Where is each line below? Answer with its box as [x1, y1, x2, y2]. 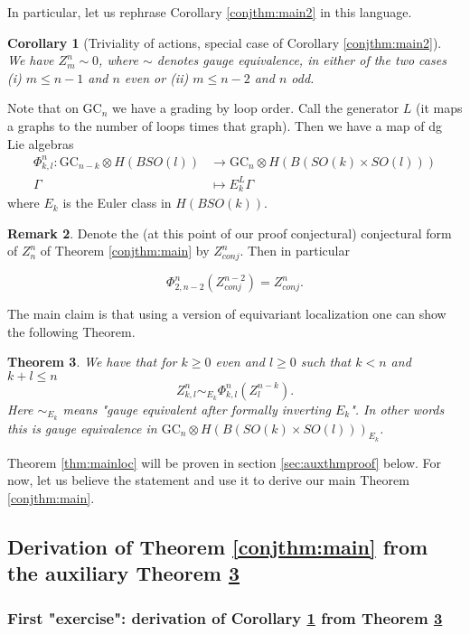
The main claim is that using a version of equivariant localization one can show [7, 304, 446, 323]
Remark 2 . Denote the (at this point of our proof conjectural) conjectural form [7, 223, 452, 242]
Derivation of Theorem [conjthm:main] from [7, 533, 428, 561]
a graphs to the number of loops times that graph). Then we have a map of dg [7, 116, 442, 135]
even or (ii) [124, 68, 189, 87]
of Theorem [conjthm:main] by [40, 241, 210, 260]
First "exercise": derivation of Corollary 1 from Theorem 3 [7, 606, 443, 629]
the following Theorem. [7, 322, 136, 340]
